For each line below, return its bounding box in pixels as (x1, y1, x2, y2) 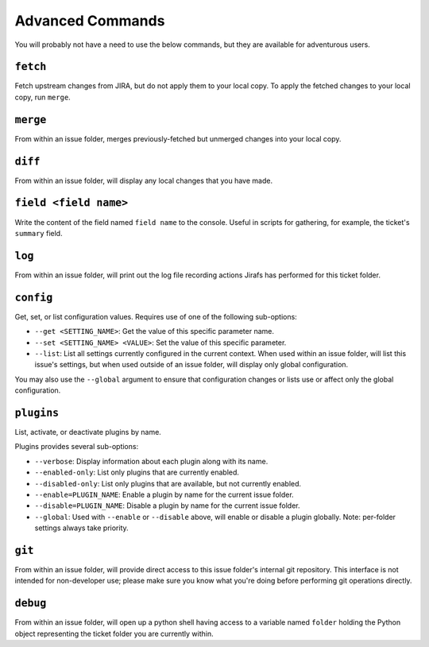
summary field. (14, 228, 63, 238)
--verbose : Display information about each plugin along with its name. (34, 456, 269, 466)
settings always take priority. (34, 523, 129, 533)
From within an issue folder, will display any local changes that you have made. (14, 176, 273, 185)
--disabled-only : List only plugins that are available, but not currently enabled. (34, 478, 302, 488)
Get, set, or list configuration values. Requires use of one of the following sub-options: (14, 312, 297, 321)
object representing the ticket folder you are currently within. (14, 629, 214, 638)
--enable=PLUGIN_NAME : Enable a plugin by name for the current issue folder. (34, 490, 294, 499)
